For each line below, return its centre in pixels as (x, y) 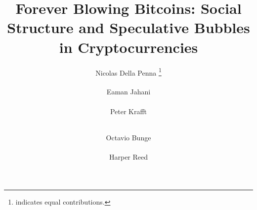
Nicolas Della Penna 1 (128, 72)
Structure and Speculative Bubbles (128, 27)
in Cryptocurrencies (128, 47)
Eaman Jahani (128, 92)
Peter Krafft (128, 111)
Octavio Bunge (128, 137)
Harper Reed (128, 156)
